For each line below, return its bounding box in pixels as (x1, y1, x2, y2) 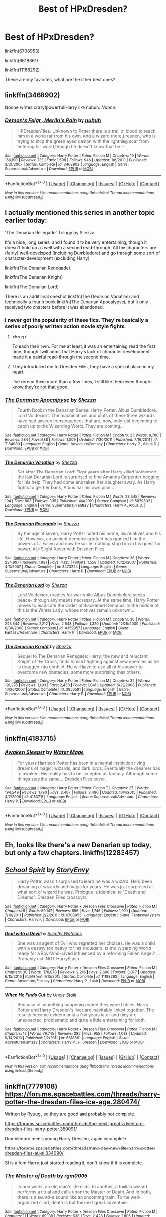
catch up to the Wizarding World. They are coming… (17, 423, 124, 429)
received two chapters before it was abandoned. (5, 304, 104, 310)
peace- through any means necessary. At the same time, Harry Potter (17, 597, 159, 603)
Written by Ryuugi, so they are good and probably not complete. (5, 1111, 136, 1117)
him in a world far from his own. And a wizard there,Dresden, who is (17, 133, 156, 139)
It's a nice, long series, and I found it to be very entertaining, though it (5, 239, 147, 245)
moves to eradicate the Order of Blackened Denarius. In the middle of (17, 602, 159, 608)
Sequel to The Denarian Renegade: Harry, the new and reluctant (17, 653, 148, 659)
